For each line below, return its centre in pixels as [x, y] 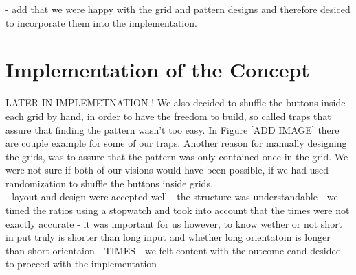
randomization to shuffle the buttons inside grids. [109, 183]
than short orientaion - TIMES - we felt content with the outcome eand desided [174, 250]
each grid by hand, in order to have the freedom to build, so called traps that [168, 116]
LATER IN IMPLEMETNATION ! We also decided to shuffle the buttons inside [176, 103]
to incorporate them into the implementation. [101, 22]
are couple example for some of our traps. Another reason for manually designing [176, 143]
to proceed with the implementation [81, 264]
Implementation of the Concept [158, 70]
